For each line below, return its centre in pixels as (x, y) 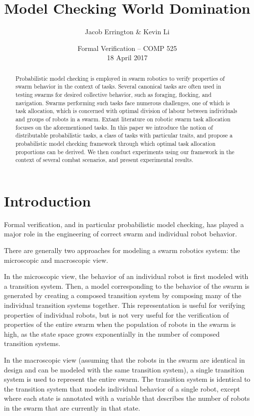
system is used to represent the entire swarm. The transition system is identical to (127, 379)
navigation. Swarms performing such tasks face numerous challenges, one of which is (123, 103)
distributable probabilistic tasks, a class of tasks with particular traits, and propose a (124, 135)
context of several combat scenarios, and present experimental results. (104, 160)
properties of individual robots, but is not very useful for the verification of (116, 314)
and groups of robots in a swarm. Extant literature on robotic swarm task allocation (123, 119)
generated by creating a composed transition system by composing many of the (123, 295)
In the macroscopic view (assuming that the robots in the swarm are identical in (125, 359)
